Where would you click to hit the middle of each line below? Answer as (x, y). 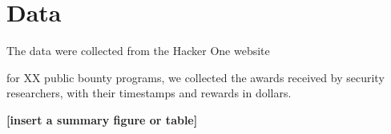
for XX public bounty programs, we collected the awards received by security (195, 77)
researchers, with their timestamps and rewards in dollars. (149, 93)
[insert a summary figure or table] (102, 119)
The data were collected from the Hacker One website (138, 51)
